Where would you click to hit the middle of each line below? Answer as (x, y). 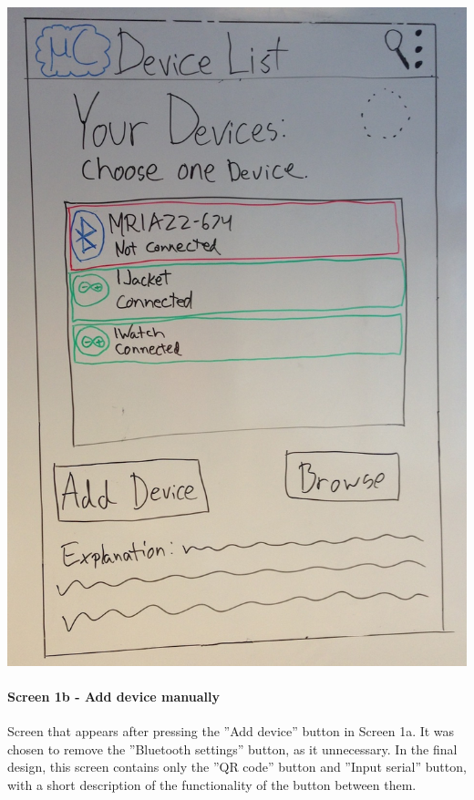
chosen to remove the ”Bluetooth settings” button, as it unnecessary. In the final (232, 749)
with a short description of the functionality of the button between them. (212, 784)
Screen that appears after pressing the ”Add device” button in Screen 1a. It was (231, 731)
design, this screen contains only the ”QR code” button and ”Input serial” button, (237, 767)
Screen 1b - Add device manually (113, 696)
